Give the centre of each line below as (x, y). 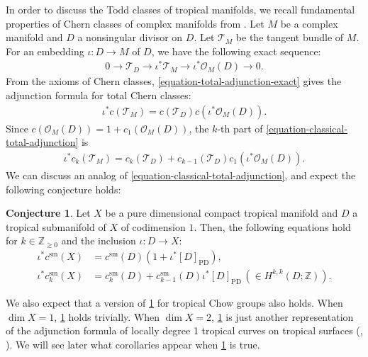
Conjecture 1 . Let (48, 213)
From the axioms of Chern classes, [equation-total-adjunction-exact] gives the (174, 81)
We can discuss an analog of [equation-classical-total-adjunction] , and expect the (181, 175)
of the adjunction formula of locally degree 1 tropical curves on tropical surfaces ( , (184, 330)
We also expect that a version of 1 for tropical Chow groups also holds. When (174, 302)
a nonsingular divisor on (130, 37)
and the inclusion (99, 240)
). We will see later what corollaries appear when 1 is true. (133, 344)
